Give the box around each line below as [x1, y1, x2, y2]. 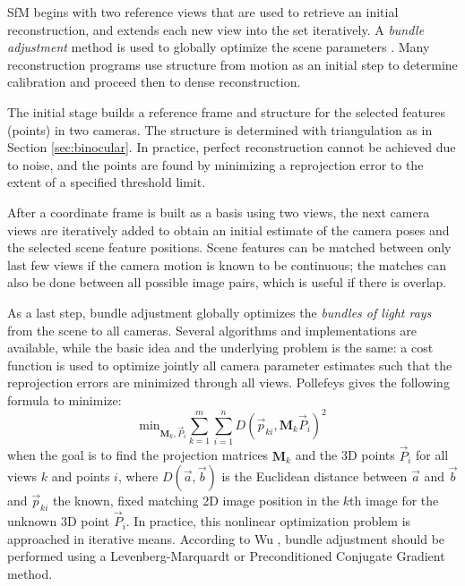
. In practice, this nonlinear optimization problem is [125, 512, 411, 531]
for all [416, 446, 449, 464]
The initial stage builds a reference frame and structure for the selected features [7, 102, 446, 121]
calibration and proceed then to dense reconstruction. [7, 72, 301, 91]
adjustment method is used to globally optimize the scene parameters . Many [7, 38, 430, 56]
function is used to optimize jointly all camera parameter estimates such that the [7, 355, 452, 374]
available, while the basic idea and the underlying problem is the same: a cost [7, 338, 434, 357]
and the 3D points [295, 446, 395, 464]
